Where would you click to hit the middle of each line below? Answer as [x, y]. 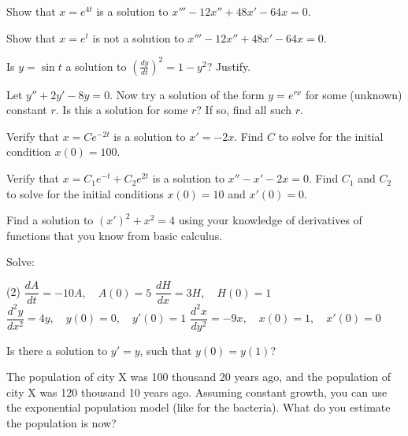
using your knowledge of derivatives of [270, 220]
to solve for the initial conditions [85, 193]
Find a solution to [50, 220]
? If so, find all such [244, 110]
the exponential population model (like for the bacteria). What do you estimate [198, 407]
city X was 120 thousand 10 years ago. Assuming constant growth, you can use [197, 392]
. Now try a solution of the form [187, 94]
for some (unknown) [354, 94]
